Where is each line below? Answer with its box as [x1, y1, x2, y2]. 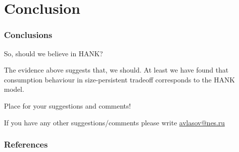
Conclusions [4, 29, 52, 41]
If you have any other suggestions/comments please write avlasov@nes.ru [4, 117, 225, 127]
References [4, 138, 48, 151]
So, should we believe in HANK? [4, 48, 103, 58]
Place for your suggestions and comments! [4, 100, 131, 111]
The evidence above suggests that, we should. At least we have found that [4, 65, 229, 75]
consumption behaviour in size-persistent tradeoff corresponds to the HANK [4, 74, 235, 84]
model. [4, 84, 24, 94]
